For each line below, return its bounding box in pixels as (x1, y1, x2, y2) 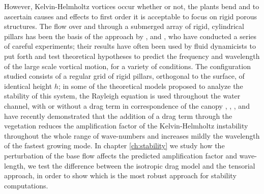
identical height (4, 80, 52, 91)
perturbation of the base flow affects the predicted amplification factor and (4, 150, 238, 160)
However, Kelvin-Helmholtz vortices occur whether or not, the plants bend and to (4, 1, 259, 11)
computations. (4, 180, 48, 190)
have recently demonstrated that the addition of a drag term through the (4, 110, 232, 121)
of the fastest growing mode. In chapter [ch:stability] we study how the (4, 140, 225, 151)
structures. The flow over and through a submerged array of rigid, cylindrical (4, 21, 244, 31)
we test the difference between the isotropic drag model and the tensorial (27, 160, 255, 171)
